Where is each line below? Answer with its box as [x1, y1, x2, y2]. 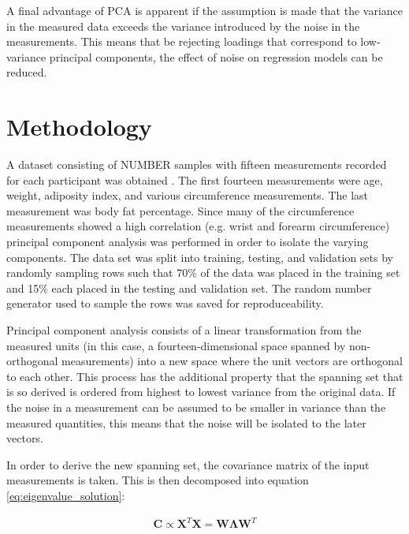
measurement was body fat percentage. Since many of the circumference [6, 202, 355, 218]
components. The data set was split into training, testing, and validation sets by [6, 248, 393, 265]
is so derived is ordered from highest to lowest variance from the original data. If [6, 383, 396, 400]
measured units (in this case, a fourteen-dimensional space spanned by [6, 337, 346, 353]
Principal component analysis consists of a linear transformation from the [6, 322, 362, 338]
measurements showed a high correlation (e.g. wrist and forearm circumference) [6, 218, 390, 234]
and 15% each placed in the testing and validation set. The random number [6, 279, 372, 296]
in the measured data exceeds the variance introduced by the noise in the [6, 17, 360, 34]
